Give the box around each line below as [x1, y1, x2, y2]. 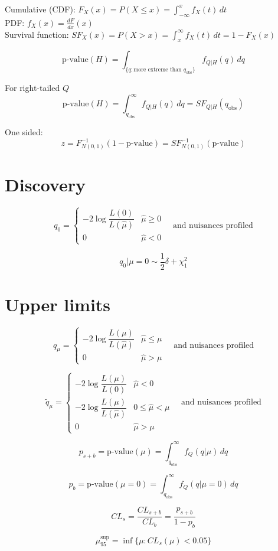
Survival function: [5, 28, 69, 40]
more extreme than [133, 67, 182, 73]
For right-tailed [5, 81, 60, 94]
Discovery [5, 172, 86, 197]
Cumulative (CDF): [5, 3, 76, 15]
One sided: [5, 126, 43, 138]
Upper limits [5, 292, 111, 316]
